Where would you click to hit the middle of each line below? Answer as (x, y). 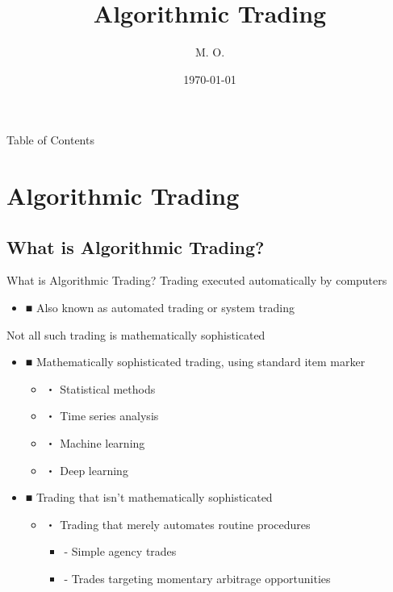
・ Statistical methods (100, 388)
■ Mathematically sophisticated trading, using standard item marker (195, 362)
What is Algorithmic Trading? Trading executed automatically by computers (197, 280)
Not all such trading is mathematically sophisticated (136, 334)
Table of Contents (50, 140)
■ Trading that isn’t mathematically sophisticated (149, 497)
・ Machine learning (95, 443)
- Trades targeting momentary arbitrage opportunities (197, 579)
